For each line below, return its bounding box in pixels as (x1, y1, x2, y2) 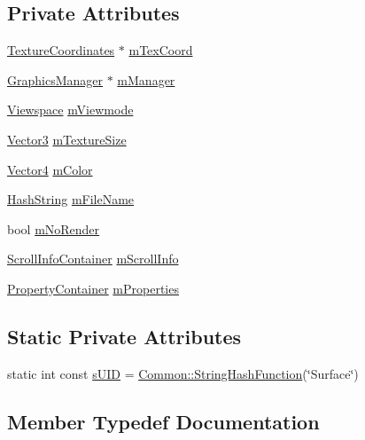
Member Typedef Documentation (7, 407, 320, 435)
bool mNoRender (7, 219, 100, 238)
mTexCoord (128, 41, 193, 59)
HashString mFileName (7, 190, 135, 208)
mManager (117, 70, 175, 89)
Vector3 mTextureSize (7, 130, 127, 148)
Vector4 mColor (7, 160, 93, 178)
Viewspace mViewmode (7, 100, 134, 119)
